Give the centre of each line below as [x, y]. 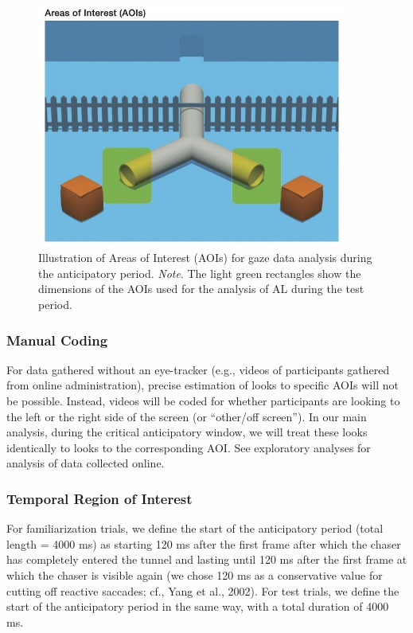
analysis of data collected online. [86, 463]
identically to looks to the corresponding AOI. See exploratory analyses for [189, 447]
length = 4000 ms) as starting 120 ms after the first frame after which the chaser [204, 543]
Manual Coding [57, 340]
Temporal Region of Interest [99, 498]
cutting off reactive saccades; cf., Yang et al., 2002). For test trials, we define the [203, 590]
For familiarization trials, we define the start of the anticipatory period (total [195, 528]
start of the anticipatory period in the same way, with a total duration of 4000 [198, 606]
